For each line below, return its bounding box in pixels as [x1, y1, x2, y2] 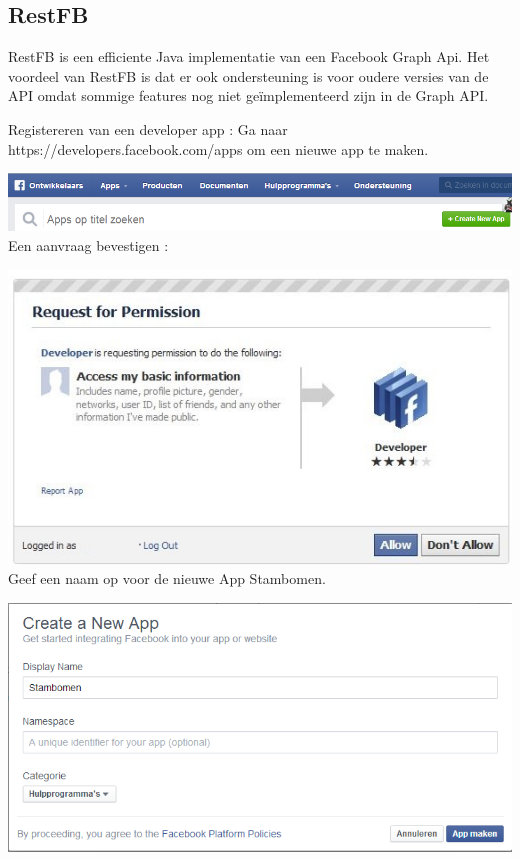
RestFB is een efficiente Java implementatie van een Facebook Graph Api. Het [8, 46, 490, 67]
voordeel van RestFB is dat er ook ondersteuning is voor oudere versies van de [8, 65, 489, 86]
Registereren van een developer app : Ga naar [8, 118, 288, 139]
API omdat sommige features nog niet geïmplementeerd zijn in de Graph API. [8, 85, 489, 106]
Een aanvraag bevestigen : [8, 234, 169, 255]
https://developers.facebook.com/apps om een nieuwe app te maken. [8, 138, 429, 159]
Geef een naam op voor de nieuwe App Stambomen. [8, 568, 326, 589]
